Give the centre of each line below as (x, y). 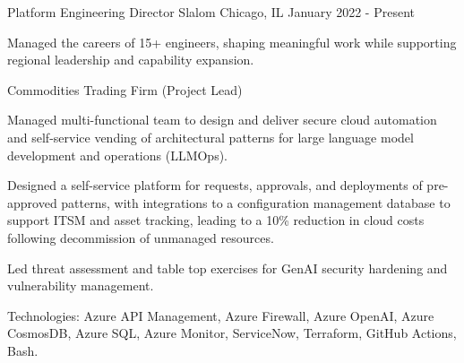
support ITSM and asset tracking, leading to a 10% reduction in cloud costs (216, 220)
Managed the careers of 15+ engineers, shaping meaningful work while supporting (232, 42)
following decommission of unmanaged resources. (141, 237)
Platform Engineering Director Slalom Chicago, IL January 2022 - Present (211, 12)
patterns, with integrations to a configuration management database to (256, 202)
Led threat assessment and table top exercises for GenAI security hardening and (228, 268)
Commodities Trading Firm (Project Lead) (125, 89)
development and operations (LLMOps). (117, 155)
